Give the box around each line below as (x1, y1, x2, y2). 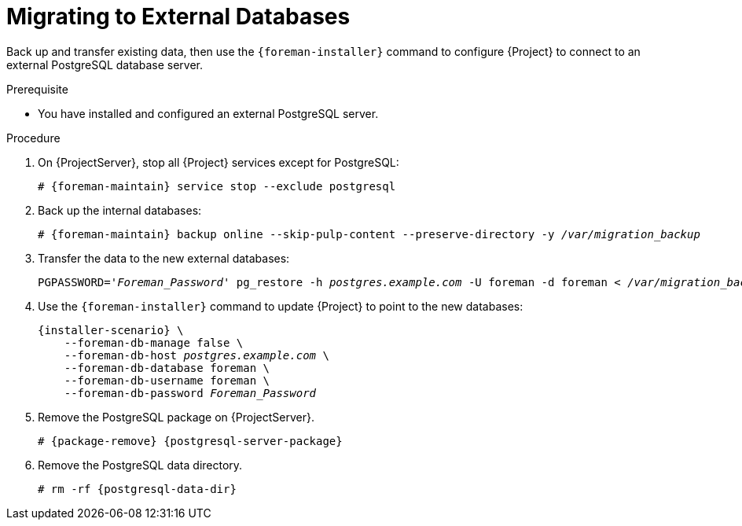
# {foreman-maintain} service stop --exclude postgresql (38, 179, 396, 193)
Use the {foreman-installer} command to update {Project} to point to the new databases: (38, 299, 523, 313)
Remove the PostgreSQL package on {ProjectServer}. (38, 410, 314, 424)
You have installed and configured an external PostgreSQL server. (38, 106, 379, 120)
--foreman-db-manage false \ (64, 336, 244, 349)
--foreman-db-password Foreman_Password (64, 386, 317, 399)
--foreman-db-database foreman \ (64, 361, 270, 374)
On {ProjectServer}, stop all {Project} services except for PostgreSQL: (38, 155, 399, 169)
